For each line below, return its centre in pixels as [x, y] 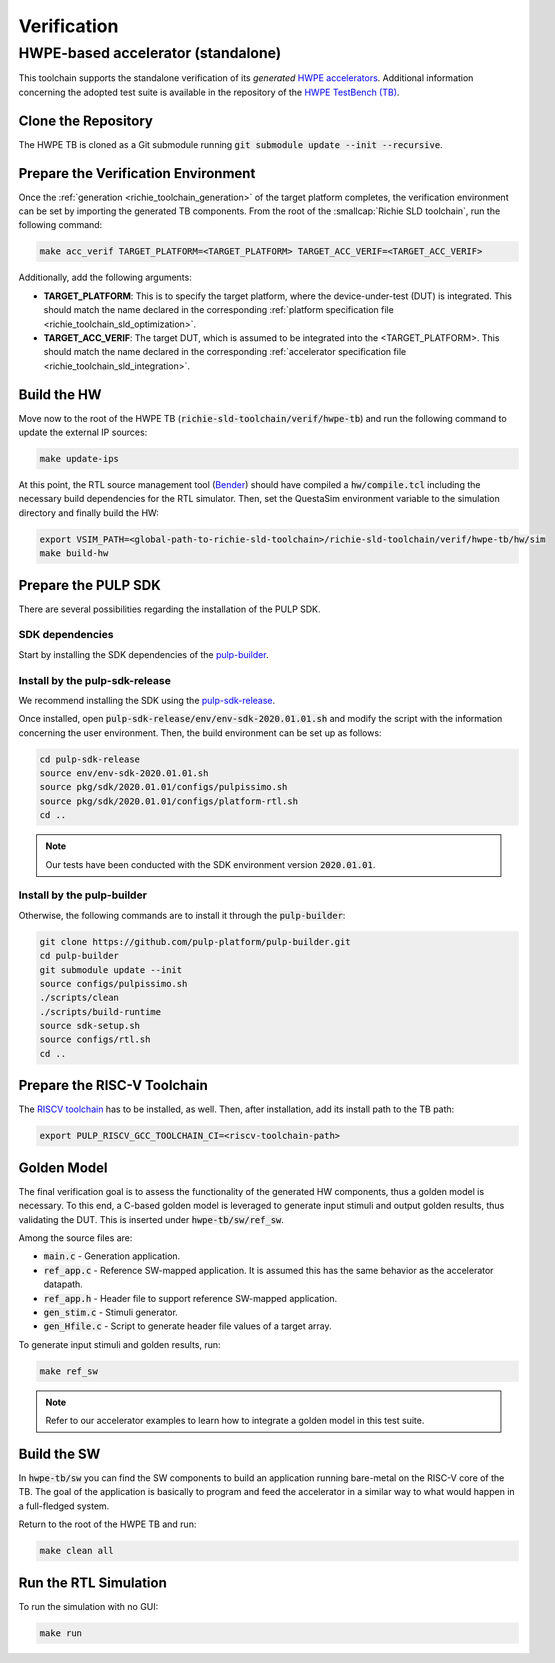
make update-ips [79, 458]
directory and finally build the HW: [88, 512]
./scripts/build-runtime [100, 1011]
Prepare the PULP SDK [90, 585]
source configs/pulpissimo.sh [113, 983]
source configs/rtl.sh [95, 1039]
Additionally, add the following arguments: [105, 277]
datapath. [63, 1284]
